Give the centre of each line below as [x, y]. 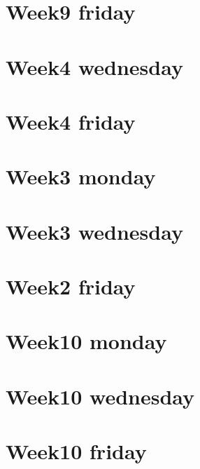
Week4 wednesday [94, 66]
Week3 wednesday [94, 231]
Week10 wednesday [100, 396]
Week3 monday [81, 176]
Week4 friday [71, 121]
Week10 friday [76, 451]
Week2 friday [71, 286]
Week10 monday [86, 341]
